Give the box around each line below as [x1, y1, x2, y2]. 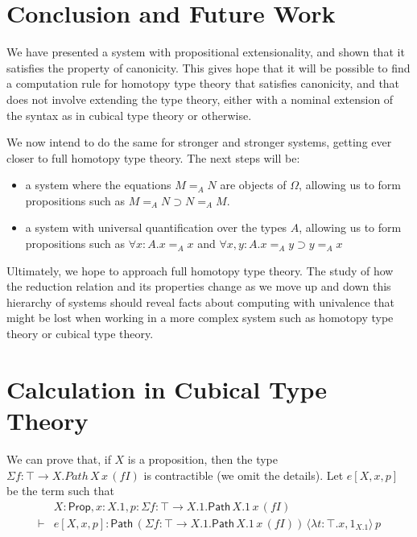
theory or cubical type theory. [6, 325, 154, 342]
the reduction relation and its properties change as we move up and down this [6, 278, 391, 295]
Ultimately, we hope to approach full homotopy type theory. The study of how [6, 262, 394, 279]
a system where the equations [25, 176, 171, 193]
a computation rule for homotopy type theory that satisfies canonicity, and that [6, 75, 400, 92]
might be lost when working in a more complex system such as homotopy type [6, 309, 394, 326]
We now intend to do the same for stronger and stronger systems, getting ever [6, 134, 392, 151]
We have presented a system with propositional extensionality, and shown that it [6, 43, 405, 60]
